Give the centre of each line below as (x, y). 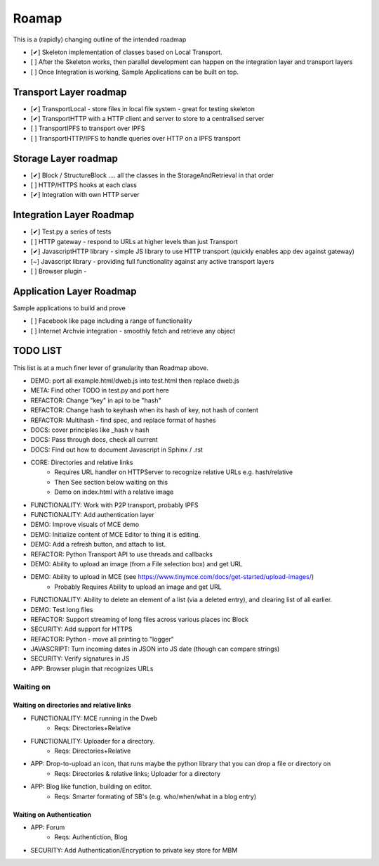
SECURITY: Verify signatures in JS (80, 658)
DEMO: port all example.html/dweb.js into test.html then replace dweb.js (135, 381)
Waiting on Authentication (52, 814)
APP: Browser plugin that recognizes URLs (92, 668)
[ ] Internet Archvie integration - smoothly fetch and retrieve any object (133, 331)
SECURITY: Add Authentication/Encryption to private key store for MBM (134, 850)
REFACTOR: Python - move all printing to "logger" (102, 639)
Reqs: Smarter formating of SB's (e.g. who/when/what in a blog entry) (155, 796)
